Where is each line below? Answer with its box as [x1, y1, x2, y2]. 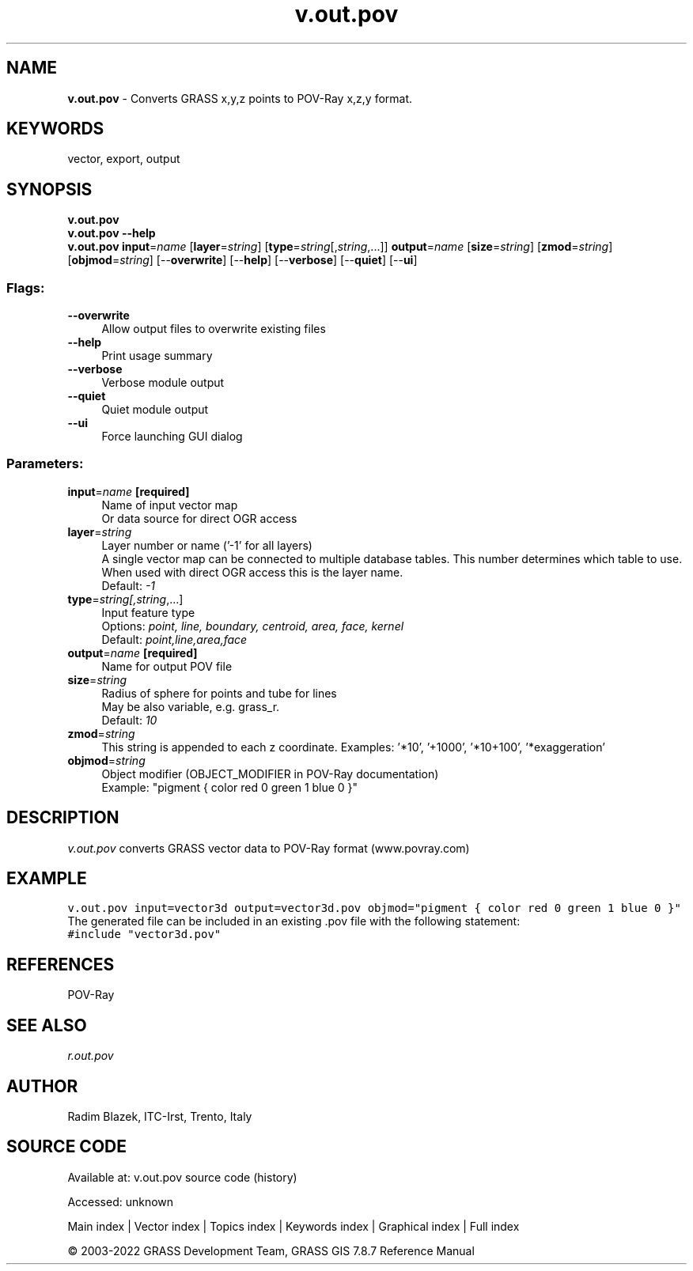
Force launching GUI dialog [101, 429, 243, 444]
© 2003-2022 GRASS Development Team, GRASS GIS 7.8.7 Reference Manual [67, 1243, 475, 1258]
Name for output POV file [101, 659, 233, 673]
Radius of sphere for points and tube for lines [101, 686, 337, 700]
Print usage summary [101, 349, 213, 363]
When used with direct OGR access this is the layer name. [101, 565, 403, 579]
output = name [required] [67, 645, 198, 660]
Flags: [6, 279, 45, 296]
